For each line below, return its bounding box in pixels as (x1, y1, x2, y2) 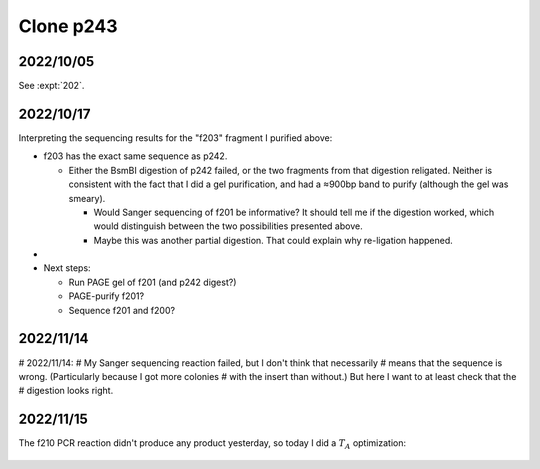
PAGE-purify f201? (68, 290, 145, 302)
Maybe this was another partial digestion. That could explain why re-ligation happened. (93, 234, 454, 246)
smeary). (68, 192, 106, 204)
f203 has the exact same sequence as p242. (43, 150, 228, 162)
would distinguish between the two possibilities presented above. (93, 220, 364, 232)
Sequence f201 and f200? (68, 304, 175, 316)
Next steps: (43, 262, 91, 274)
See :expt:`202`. (18, 80, 85, 92)
